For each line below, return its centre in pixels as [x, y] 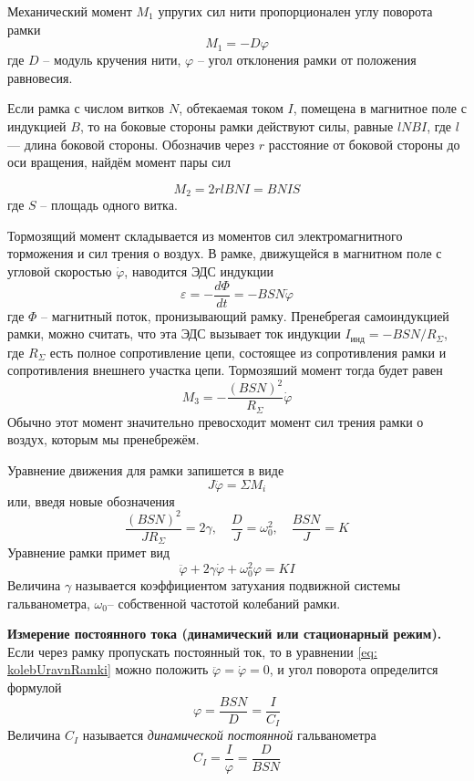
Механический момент [70, 11]
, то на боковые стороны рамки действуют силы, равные [237, 125]
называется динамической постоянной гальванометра [229, 735]
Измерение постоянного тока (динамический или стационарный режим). [225, 634]
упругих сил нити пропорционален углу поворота [295, 11]
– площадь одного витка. [109, 205]
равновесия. [40, 77]
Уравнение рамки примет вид [89, 552]
